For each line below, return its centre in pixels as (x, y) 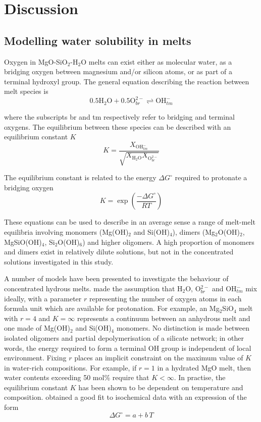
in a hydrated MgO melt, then (204, 367)
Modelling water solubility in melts (98, 40)
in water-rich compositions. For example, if (70, 367)
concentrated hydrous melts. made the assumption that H (93, 288)
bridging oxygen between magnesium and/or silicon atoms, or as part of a (118, 71)
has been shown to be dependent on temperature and (161, 387)
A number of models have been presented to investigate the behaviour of (116, 278)
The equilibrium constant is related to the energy (80, 177)
